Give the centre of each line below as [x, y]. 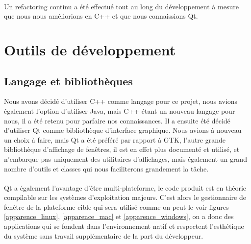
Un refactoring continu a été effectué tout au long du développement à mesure [121, 6]
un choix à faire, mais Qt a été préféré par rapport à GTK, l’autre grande [115, 139]
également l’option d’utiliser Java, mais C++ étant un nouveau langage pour [120, 110]
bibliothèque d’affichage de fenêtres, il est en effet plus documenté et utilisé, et [122, 149]
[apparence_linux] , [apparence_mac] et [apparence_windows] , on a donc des [119, 216]
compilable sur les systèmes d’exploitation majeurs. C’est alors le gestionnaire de [125, 197]
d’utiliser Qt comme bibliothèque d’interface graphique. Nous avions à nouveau [123, 130]
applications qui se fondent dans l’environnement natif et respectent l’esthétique [124, 226]
